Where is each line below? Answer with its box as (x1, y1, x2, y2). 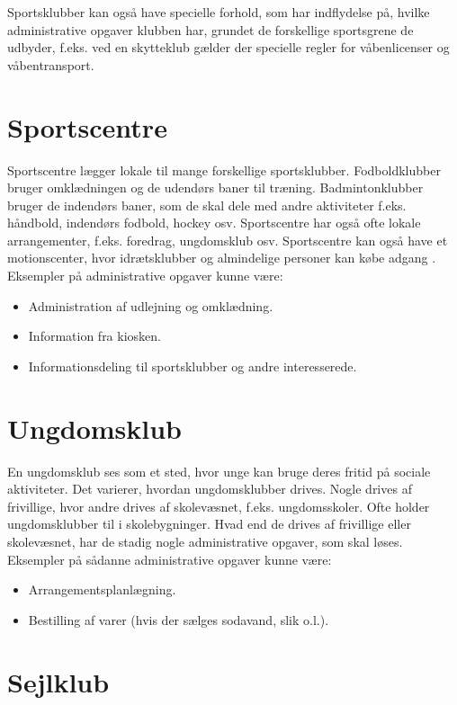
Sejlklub (7, 663, 110, 700)
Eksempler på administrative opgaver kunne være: (7, 266, 283, 285)
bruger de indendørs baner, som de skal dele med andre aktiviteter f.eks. (7, 195, 407, 214)
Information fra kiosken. (28, 326, 161, 345)
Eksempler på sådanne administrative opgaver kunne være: (7, 549, 332, 568)
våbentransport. (7, 55, 94, 74)
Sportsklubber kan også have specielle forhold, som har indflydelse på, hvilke (7, 3, 430, 21)
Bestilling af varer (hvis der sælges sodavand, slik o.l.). (28, 610, 329, 629)
